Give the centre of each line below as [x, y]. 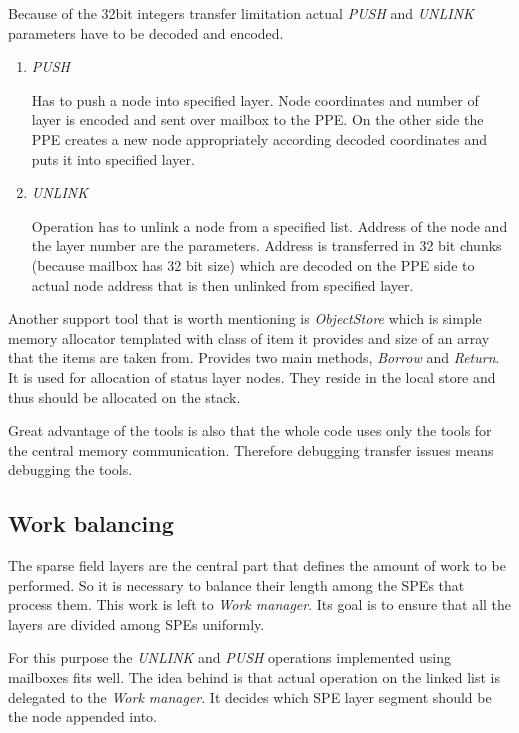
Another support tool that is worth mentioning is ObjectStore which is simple [245, 318]
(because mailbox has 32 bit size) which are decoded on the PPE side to [253, 264]
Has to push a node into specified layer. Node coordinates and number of [255, 99]
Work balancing [91, 523]
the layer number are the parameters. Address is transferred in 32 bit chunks [266, 245]
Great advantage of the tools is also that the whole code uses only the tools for [250, 430]
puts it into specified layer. [113, 158]
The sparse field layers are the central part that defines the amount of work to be [257, 565]
